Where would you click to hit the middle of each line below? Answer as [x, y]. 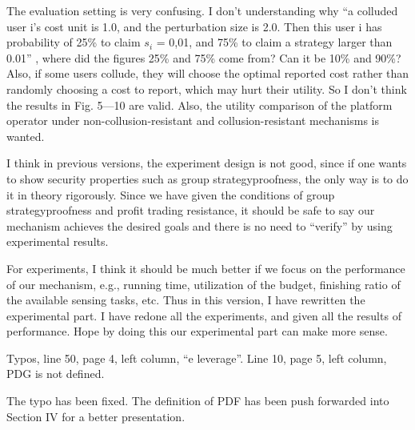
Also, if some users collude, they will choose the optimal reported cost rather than [208, 73]
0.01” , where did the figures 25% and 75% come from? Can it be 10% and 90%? [204, 57]
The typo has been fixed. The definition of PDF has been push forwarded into [198, 401]
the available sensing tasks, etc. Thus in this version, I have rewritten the [186, 300]
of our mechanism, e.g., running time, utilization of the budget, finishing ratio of [204, 284]
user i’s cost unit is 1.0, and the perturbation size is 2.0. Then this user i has [194, 26]
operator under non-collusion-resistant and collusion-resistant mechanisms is [193, 121]
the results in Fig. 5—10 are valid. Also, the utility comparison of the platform [200, 104]
